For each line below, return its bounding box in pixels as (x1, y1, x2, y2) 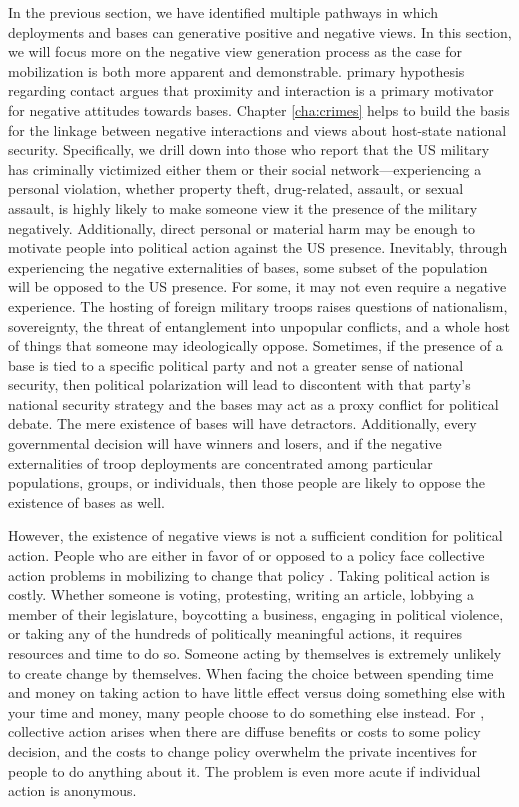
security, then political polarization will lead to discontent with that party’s (8, 374, 471, 395)
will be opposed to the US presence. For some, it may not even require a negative (8, 276, 507, 297)
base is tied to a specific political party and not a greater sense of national (8, 354, 464, 375)
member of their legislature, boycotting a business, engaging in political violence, (8, 603, 504, 624)
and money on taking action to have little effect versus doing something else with (8, 682, 506, 703)
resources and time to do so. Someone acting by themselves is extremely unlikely (8, 643, 502, 663)
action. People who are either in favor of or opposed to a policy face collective (8, 545, 485, 566)
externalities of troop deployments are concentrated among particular (8, 452, 433, 473)
